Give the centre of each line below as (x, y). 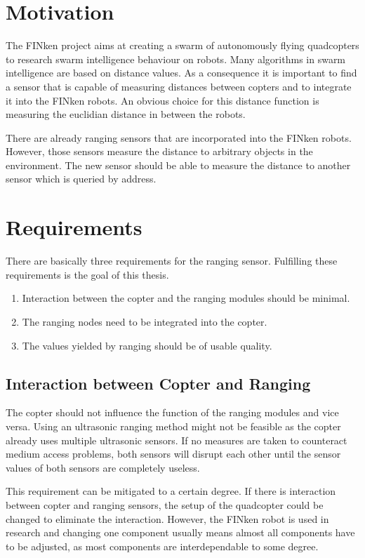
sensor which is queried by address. (81, 179)
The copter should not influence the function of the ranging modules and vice (172, 412)
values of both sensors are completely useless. (103, 467)
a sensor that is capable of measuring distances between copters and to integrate (179, 86)
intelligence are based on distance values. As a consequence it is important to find (181, 73)
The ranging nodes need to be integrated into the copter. (145, 321)
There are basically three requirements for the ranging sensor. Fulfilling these (172, 261)
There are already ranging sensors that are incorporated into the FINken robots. (179, 137)
